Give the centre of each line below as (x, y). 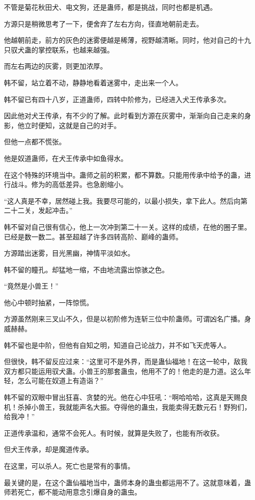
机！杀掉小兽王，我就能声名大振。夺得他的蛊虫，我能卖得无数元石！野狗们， (127, 407)
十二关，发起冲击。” (41, 210)
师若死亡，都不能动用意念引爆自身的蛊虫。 (73, 492)
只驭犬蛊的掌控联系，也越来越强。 (59, 49)
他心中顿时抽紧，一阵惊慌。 (49, 302)
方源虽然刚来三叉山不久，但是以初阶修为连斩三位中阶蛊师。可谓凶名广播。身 (127, 319)
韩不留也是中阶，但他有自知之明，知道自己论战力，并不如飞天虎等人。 (117, 345)
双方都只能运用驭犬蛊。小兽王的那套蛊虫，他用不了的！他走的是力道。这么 (124, 371)
